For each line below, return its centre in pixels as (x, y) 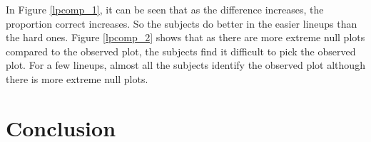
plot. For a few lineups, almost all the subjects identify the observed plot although (185, 65)
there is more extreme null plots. (77, 78)
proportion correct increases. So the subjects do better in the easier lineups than (182, 23)
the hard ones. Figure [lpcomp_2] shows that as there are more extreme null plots (185, 37)
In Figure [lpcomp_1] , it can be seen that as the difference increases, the (165, 9)
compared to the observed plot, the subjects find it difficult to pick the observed (181, 51)
